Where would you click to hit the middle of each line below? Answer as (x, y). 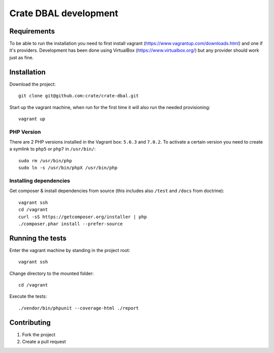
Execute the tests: (28, 296)
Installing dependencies (40, 181)
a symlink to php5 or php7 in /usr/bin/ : (53, 149)
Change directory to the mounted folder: (52, 273)
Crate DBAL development (64, 13)
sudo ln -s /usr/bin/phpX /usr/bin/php (68, 168)
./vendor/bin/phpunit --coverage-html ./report (79, 308)
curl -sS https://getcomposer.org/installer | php (83, 217)
